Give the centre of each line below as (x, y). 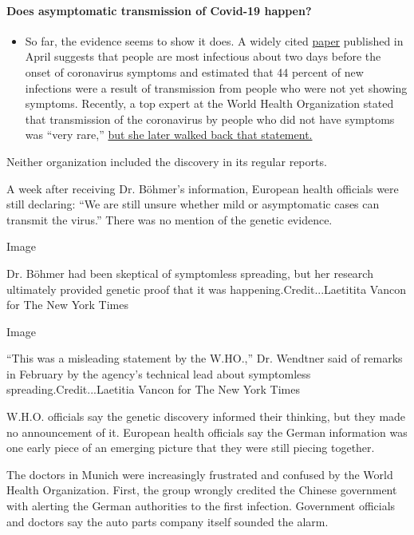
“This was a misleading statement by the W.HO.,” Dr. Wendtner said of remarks (205, 358)
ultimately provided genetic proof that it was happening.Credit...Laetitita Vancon (206, 289)
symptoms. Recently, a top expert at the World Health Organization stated (209, 103)
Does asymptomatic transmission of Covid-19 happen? (159, 10)
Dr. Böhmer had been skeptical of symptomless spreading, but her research (190, 273)
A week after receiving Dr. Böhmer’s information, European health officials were (203, 188)
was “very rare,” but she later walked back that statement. (169, 135)
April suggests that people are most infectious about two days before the (203, 56)
